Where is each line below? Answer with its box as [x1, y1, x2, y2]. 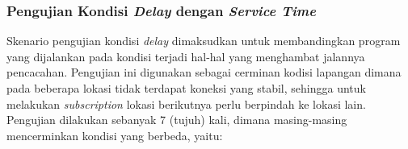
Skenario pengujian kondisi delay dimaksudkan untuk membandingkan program [6, 32, 401, 49]
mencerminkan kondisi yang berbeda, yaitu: [6, 126, 223, 143]
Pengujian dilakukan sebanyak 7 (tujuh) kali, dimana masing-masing [6, 111, 347, 128]
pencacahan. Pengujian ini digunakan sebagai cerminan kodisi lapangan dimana [6, 64, 402, 81]
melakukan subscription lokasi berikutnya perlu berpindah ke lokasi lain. [6, 95, 366, 112]
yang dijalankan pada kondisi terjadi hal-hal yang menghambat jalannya [6, 48, 365, 64]
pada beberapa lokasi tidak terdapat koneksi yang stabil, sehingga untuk [6, 80, 366, 96]
